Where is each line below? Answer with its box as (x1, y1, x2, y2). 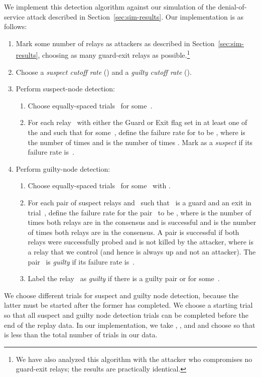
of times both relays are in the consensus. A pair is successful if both (28, 226, 239, 237)
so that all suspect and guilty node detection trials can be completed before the (4, 309, 248, 320)
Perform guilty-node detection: (16, 163, 110, 174)
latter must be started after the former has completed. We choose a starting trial (4, 300, 253, 310)
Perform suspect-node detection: (16, 83, 115, 94)
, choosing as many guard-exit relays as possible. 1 (38, 48, 190, 60)
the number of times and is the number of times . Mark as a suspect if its (28, 137, 253, 147)
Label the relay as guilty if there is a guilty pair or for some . (28, 273, 220, 284)
